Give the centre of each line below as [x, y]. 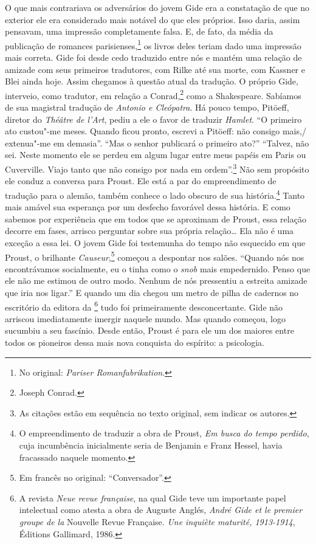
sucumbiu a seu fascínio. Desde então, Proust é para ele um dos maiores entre [149, 330]
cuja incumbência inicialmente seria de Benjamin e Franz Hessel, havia [151, 445]
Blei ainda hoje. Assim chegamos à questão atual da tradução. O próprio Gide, [152, 81]
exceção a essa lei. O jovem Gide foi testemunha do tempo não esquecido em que [155, 242]
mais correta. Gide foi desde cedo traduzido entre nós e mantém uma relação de [153, 57]
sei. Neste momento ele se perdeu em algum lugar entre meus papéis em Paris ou [156, 155]
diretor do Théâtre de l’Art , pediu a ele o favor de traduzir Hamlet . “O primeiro [153, 119]
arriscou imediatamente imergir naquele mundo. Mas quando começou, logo [145, 318]
